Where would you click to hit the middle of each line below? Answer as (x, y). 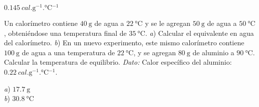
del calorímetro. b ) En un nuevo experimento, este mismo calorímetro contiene (124, 43)
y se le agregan (168, 23)
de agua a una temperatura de (68, 52)
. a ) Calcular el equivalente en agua (199, 33)
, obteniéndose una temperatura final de (65, 33)
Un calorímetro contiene (41, 23)
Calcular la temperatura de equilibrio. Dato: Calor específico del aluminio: (118, 62)
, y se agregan (155, 52)
